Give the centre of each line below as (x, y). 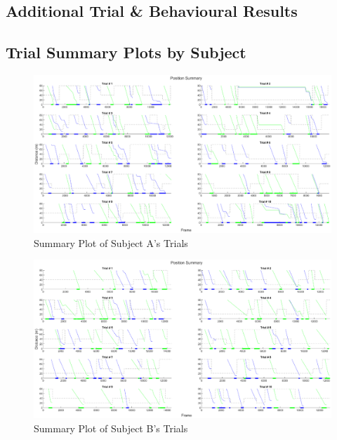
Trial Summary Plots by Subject (126, 52)
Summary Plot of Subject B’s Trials (111, 428)
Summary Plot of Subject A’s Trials (111, 242)
